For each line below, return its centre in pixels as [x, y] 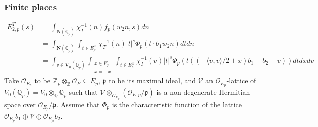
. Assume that [78, 104]
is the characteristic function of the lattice [177, 104]
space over [20, 104]
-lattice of [241, 80]
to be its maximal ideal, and [152, 80]
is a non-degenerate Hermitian [203, 91]
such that [83, 91]
